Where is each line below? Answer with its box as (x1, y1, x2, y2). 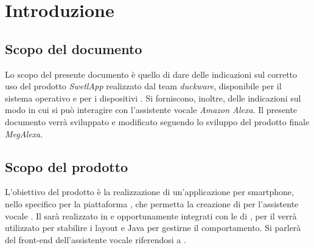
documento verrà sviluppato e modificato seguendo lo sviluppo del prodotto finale (5, 115, 310, 128)
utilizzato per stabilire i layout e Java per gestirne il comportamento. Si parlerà (5, 221, 301, 234)
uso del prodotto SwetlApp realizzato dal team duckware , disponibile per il (5, 80, 282, 92)
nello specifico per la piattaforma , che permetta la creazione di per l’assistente (5, 197, 299, 210)
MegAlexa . (5, 127, 43, 140)
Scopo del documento (5, 39, 142, 58)
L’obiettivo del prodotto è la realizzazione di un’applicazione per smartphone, (5, 185, 294, 198)
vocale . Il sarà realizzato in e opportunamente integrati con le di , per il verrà (5, 209, 297, 222)
